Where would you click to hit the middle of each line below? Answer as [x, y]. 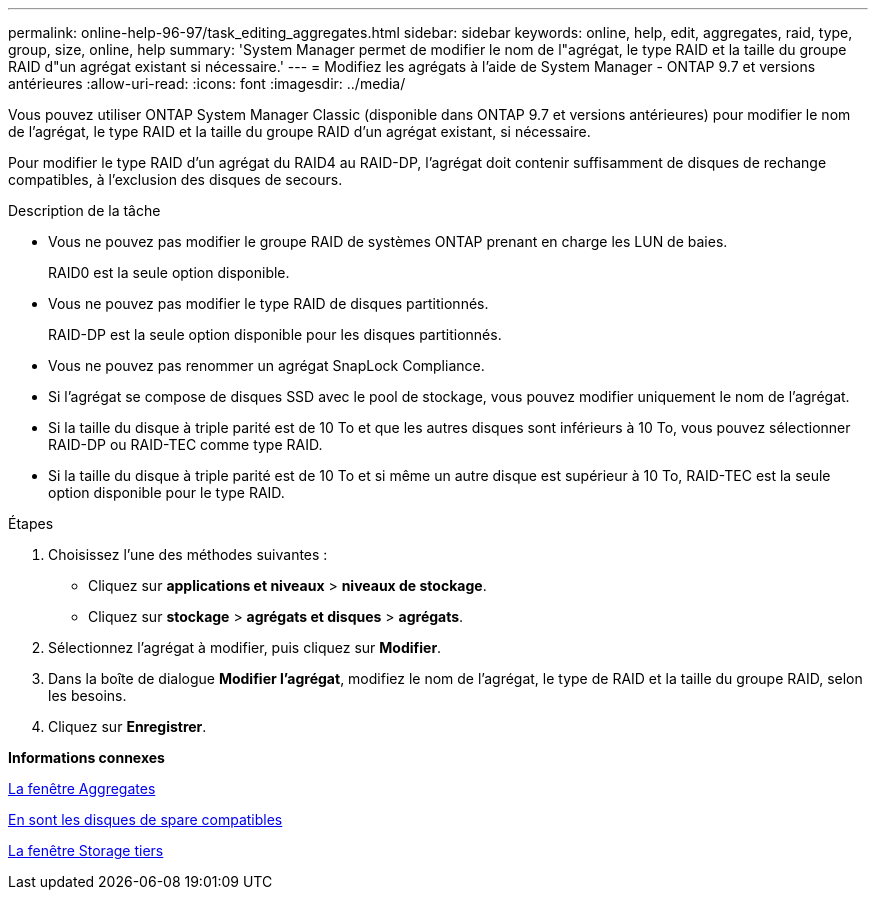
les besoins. [87, 695]
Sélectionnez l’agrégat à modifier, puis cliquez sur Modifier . [245, 647]
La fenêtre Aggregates [82, 788]
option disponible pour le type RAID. [166, 492]
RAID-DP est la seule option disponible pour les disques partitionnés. [275, 334]
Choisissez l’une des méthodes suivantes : [188, 554]
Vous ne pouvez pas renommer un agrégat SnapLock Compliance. [266, 365]
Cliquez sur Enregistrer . [127, 726]
